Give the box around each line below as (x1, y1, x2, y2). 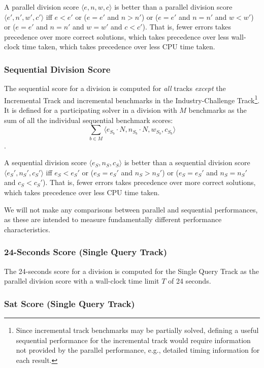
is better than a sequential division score (124, 157, 250, 168)
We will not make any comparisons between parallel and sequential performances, (4, 204, 258, 214)
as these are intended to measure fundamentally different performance (4, 214, 222, 225)
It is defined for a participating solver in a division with (4, 105, 177, 115)
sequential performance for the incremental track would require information (16, 334, 251, 345)
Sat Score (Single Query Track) (4, 297, 135, 310)
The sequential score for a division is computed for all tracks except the (4, 83, 226, 94)
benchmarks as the (188, 105, 247, 115)
